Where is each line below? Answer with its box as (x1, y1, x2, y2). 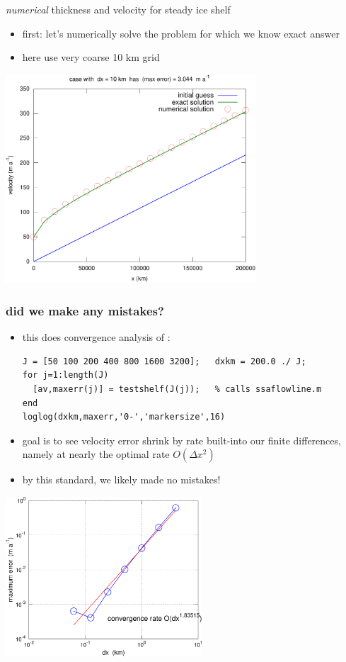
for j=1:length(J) (22, 370, 109, 381)
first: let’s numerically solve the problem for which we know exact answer (22, 26, 340, 40)
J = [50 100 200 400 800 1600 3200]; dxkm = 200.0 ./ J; (22, 356, 306, 366)
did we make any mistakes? (6, 301, 164, 319)
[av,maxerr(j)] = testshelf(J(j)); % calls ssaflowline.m (33, 383, 322, 394)
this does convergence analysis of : (22, 330, 171, 344)
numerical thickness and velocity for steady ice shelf (6, 2, 231, 16)
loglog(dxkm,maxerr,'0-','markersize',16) (22, 412, 226, 422)
